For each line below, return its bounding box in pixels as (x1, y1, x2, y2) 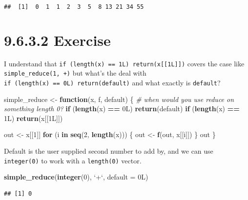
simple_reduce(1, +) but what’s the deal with (4, 68, 146, 78)
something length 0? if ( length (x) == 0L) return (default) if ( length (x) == (4, 103, 240, 114)
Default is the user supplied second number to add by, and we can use (4, 146, 213, 156)
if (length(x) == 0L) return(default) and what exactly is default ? (4, 78, 221, 88)
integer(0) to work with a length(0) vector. (4, 155, 142, 165)
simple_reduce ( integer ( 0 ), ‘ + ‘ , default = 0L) (4, 172, 148, 182)
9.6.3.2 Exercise (4, 30, 111, 50)
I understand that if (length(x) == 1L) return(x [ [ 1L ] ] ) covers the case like (4, 58, 245, 68)
